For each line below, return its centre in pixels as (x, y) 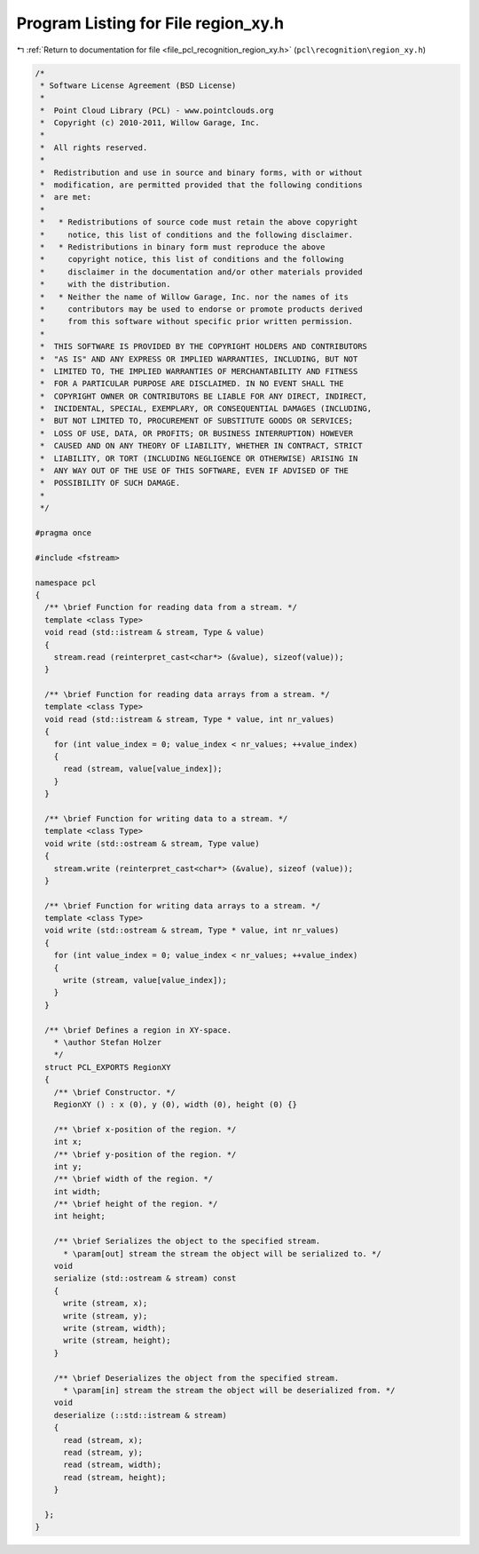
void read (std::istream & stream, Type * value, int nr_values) (190, 719)
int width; (77, 1191)
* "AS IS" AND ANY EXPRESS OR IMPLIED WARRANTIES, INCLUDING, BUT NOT (199, 359)
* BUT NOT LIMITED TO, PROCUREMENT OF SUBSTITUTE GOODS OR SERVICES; (197, 421)
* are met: (66, 197)
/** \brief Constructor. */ (115, 1092)
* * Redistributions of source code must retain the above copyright (199, 222)
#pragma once (63, 532)
